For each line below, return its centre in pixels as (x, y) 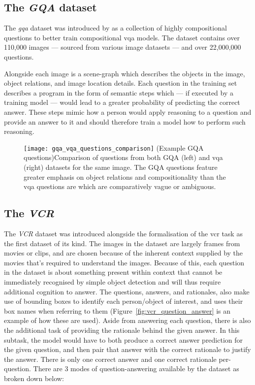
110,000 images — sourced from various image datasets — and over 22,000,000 (123, 47)
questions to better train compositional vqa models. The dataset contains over (122, 37)
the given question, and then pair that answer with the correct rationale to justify (127, 349)
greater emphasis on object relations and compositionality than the (125, 176)
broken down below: (34, 378)
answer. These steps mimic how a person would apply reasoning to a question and (128, 112)
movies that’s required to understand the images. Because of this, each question (124, 262)
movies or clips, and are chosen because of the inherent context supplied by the (124, 253)
